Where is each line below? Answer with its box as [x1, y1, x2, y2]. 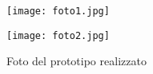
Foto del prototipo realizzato [6, 53, 147, 69]
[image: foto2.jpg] [6, 29, 110, 41]
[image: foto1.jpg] [6, 6, 110, 17]
